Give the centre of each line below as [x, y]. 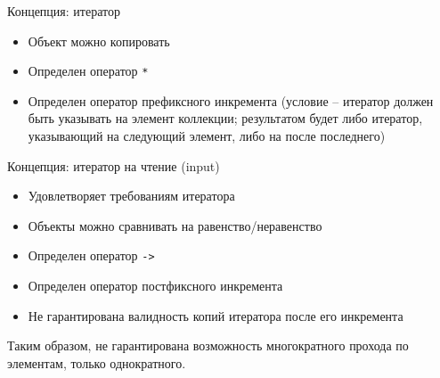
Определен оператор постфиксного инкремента [155, 286]
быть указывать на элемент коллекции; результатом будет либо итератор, [225, 118]
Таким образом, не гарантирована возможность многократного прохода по [208, 345]
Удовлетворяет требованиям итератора [131, 196]
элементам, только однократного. [97, 362]
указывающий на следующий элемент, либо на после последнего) [207, 136]
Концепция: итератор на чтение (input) [114, 165]
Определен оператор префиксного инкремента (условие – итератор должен [231, 100]
